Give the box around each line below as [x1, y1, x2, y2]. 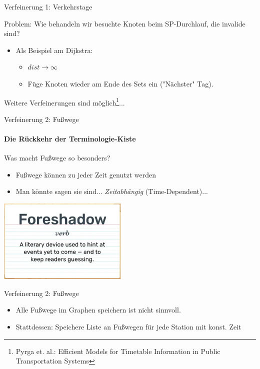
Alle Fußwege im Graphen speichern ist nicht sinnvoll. [15, 304, 181, 315]
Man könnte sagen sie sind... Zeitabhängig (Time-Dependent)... [15, 186, 208, 196]
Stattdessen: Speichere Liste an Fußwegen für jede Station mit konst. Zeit [15, 321, 241, 331]
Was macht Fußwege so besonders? [4, 152, 110, 163]
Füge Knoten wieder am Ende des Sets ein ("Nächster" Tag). [27, 78, 213, 88]
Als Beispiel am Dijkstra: [15, 44, 93, 55]
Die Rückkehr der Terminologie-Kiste [4, 133, 136, 143]
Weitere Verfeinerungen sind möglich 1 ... [4, 95, 125, 107]
